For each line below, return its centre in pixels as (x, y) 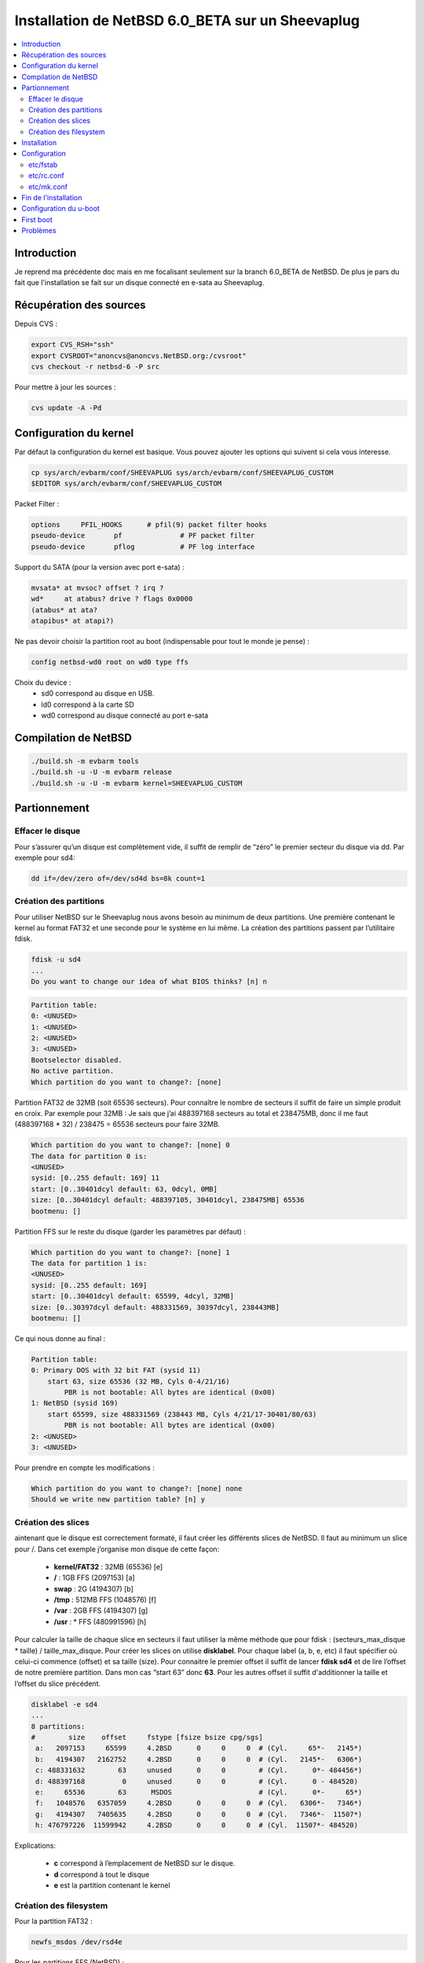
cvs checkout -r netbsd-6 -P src (95, 367)
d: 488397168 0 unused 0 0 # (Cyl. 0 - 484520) (197, 1781)
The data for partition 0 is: (89, 1156)
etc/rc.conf (46, 176)
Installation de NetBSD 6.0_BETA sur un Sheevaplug (187, 20)
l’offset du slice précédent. (58, 1683)
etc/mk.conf (48, 186)
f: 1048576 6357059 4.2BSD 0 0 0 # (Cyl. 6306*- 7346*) (199, 1803)
